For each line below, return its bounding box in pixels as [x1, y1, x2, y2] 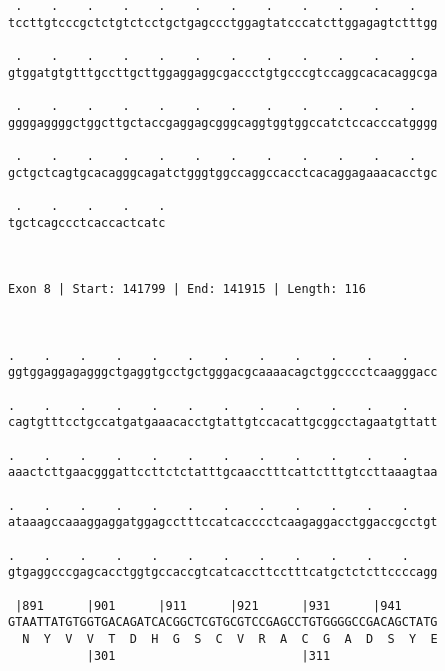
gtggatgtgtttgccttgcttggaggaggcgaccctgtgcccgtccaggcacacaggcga [8, 65, 438, 80]
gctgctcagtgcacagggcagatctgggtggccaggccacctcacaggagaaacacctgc [8, 165, 438, 180]
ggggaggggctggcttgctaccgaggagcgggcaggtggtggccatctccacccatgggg [8, 115, 438, 130]
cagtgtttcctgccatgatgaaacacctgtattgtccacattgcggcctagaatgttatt [8, 415, 438, 430]
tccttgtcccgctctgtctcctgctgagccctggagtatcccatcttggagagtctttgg [8, 15, 438, 30]
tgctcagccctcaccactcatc [8, 215, 166, 230]
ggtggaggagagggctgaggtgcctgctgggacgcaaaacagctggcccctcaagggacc [8, 365, 438, 380]
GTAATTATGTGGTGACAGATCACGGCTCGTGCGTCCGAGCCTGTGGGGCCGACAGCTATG [8, 615, 438, 630]
